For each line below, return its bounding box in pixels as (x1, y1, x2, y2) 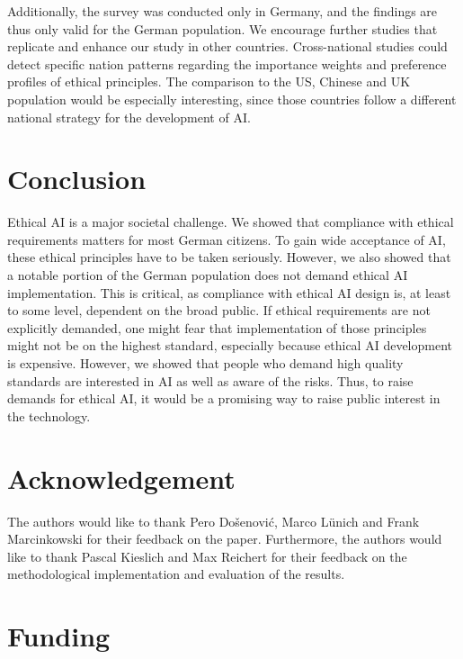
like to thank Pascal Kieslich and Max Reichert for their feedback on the (7, 546, 407, 565)
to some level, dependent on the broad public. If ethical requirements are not (7, 301, 431, 320)
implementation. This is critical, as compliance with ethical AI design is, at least (7, 283, 451, 302)
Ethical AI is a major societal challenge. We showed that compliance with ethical (7, 212, 454, 231)
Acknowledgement (7, 459, 236, 496)
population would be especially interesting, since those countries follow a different (7, 89, 457, 108)
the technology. (7, 406, 91, 425)
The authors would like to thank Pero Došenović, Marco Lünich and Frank (7, 511, 420, 530)
